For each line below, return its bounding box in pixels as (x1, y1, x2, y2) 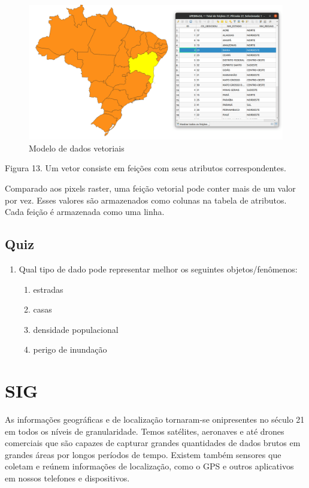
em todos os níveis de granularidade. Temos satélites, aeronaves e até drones (5, 425, 284, 437)
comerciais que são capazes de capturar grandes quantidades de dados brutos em (5, 437, 301, 449)
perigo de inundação (33, 343, 107, 356)
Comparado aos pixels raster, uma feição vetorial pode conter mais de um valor (5, 182, 296, 195)
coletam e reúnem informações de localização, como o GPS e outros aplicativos (5, 460, 294, 472)
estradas (33, 283, 63, 295)
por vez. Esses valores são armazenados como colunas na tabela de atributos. (5, 193, 287, 206)
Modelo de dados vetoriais (29, 141, 125, 154)
